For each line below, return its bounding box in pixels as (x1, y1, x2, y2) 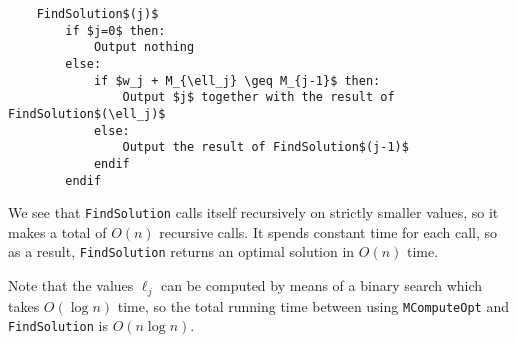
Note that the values (8, 275, 134, 296)
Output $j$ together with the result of (122, 90, 395, 105)
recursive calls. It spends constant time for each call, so (159, 221, 498, 242)
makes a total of (8, 221, 107, 242)
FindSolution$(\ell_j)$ (8, 106, 166, 121)
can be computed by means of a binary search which (161, 275, 483, 296)
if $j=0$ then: (65, 23, 166, 38)
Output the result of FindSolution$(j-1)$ (122, 140, 409, 155)
